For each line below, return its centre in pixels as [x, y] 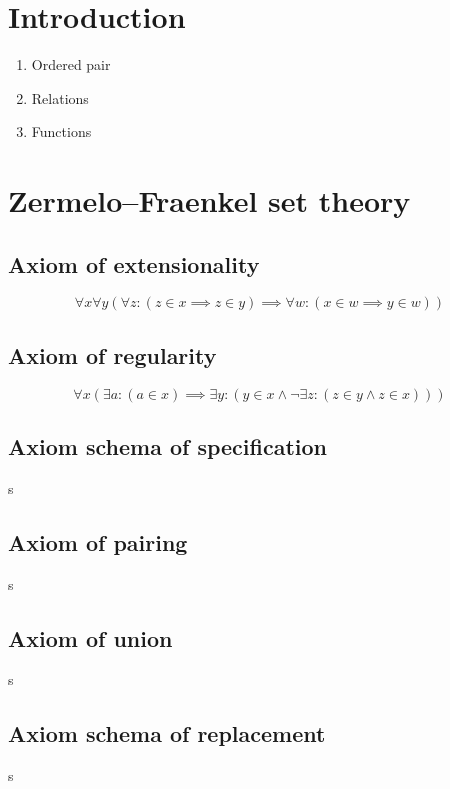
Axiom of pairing [98, 541]
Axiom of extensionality [134, 263]
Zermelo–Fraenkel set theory [209, 200]
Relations [60, 97]
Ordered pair [71, 64]
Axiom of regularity [112, 354]
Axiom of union [90, 637]
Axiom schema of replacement [167, 733]
